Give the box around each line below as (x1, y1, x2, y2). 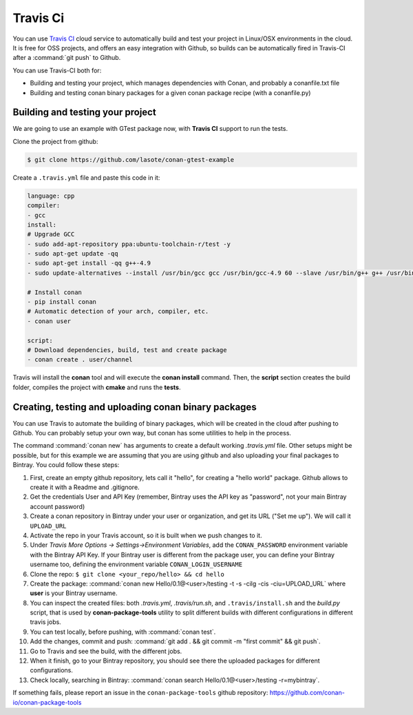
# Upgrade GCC (27, 231, 75, 238)
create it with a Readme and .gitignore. (30, 483, 140, 492)
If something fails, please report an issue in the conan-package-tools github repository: (12, 689, 268, 697)
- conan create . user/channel (27, 355, 134, 364)
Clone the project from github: (12, 137, 98, 145)
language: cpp (27, 191, 75, 200)
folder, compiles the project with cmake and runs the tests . (12, 383, 181, 391)
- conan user (27, 317, 72, 325)
